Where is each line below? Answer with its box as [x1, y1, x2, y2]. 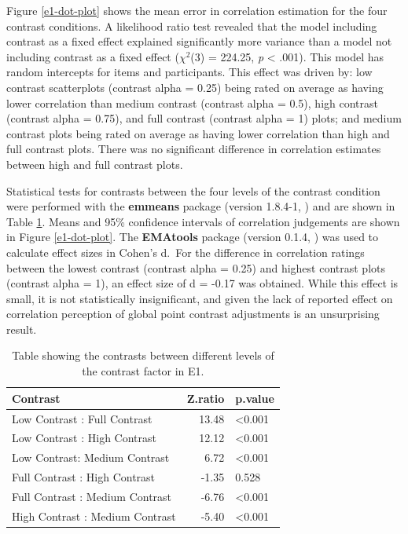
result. [6, 320, 37, 337]
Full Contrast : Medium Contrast [12, 488, 172, 504]
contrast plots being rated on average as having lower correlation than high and [6, 125, 390, 141]
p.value [235, 390, 274, 406]
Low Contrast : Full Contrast [12, 410, 153, 426]
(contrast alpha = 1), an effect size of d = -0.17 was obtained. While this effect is [6, 275, 399, 291]
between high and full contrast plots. [6, 155, 183, 172]
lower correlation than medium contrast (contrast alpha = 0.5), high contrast [6, 94, 378, 111]
